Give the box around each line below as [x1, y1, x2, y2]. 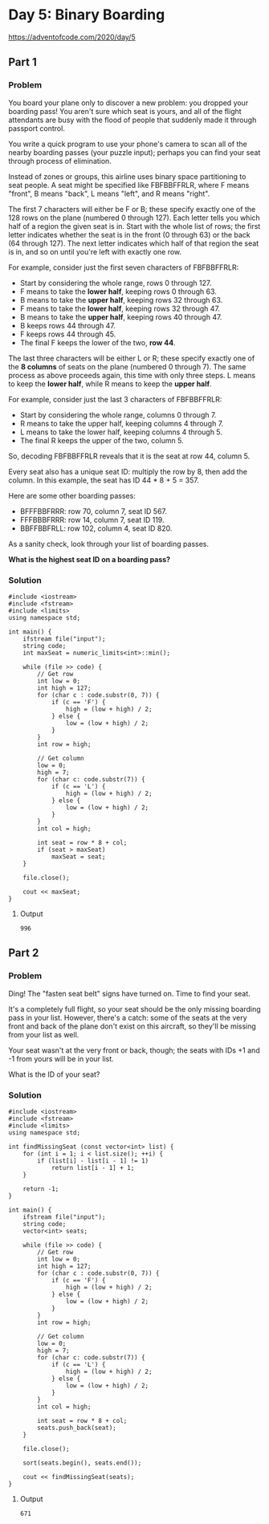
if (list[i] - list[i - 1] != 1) [37, 1156, 149, 1165]
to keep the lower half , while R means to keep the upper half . [8, 379, 212, 389]
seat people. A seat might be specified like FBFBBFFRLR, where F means [8, 180, 250, 189]
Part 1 [8, 55, 38, 69]
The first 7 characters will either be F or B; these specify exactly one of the [8, 204, 256, 214]
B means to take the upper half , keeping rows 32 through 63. [19, 295, 223, 304]
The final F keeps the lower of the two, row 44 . [19, 337, 176, 347]
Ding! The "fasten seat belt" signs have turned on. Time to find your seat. [8, 988, 251, 998]
